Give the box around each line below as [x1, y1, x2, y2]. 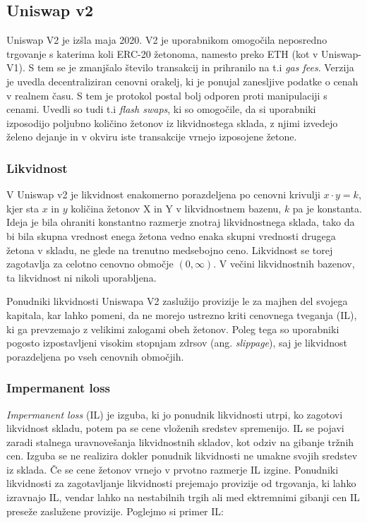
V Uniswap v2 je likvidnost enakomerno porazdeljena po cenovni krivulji [6, 187, 320, 202]
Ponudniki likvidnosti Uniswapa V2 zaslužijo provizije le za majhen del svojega [6, 294, 348, 308]
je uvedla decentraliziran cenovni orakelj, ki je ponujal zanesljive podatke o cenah [6, 73, 359, 88]
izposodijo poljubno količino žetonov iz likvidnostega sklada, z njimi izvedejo [6, 115, 338, 130]
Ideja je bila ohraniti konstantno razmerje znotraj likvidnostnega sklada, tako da [6, 215, 355, 229]
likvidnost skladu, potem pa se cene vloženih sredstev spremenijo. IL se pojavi [6, 421, 344, 435]
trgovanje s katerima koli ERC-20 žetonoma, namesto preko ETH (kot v [6, 46, 318, 61]
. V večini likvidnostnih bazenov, [213, 256, 355, 271]
